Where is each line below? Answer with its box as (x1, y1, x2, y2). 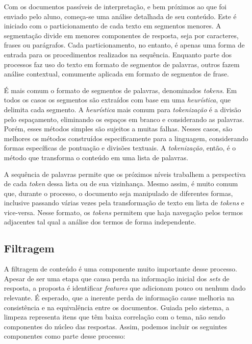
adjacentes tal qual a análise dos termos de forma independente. (4, 217, 196, 227)
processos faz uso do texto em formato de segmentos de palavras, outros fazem (4, 59, 240, 69)
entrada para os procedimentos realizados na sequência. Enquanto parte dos (4, 49, 232, 59)
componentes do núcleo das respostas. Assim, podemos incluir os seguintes (4, 321, 227, 331)
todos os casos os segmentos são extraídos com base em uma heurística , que (4, 95, 231, 105)
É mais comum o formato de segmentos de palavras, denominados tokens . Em (4, 85, 237, 95)
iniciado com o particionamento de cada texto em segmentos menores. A (4, 21, 221, 31)
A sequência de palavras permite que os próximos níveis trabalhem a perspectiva (4, 169, 246, 179)
